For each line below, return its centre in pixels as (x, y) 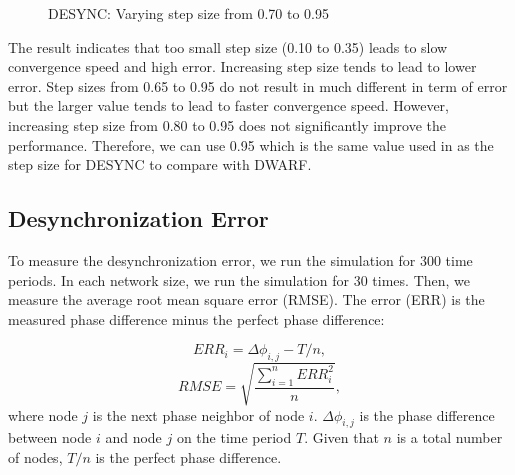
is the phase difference (427, 414)
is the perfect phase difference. (188, 457)
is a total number (449, 437)
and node (133, 437)
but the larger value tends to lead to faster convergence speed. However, (228, 105)
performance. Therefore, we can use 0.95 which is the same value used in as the (251, 144)
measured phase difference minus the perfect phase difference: (196, 318)
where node (43, 414)
